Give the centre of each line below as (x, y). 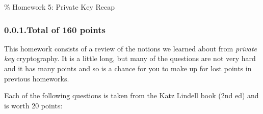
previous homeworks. (37, 78)
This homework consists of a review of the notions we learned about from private (130, 48)
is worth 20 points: (33, 105)
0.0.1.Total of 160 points (55, 29)
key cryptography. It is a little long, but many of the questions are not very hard (130, 58)
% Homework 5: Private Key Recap (60, 7)
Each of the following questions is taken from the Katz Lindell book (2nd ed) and (131, 95)
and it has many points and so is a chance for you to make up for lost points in (128, 68)
